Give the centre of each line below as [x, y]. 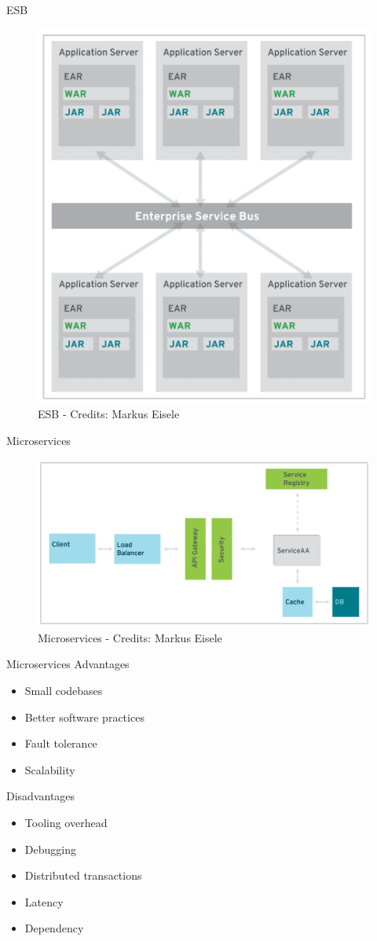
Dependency [54, 928]
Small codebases [64, 691]
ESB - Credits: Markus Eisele [109, 414]
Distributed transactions [83, 875]
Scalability [50, 769]
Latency [44, 901]
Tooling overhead [66, 823]
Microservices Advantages [68, 664]
